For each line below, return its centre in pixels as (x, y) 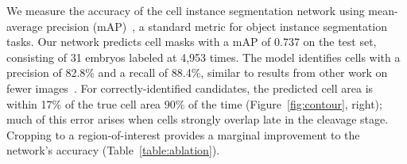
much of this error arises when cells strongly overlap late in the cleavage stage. (198, 119)
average (25, 26)
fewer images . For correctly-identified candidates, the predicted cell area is (190, 88)
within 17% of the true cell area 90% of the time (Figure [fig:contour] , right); (194, 103)
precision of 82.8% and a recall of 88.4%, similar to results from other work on (197, 72)
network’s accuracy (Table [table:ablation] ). (113, 150)
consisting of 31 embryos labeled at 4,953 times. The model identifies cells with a (203, 57)
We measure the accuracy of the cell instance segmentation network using (186, 10)
